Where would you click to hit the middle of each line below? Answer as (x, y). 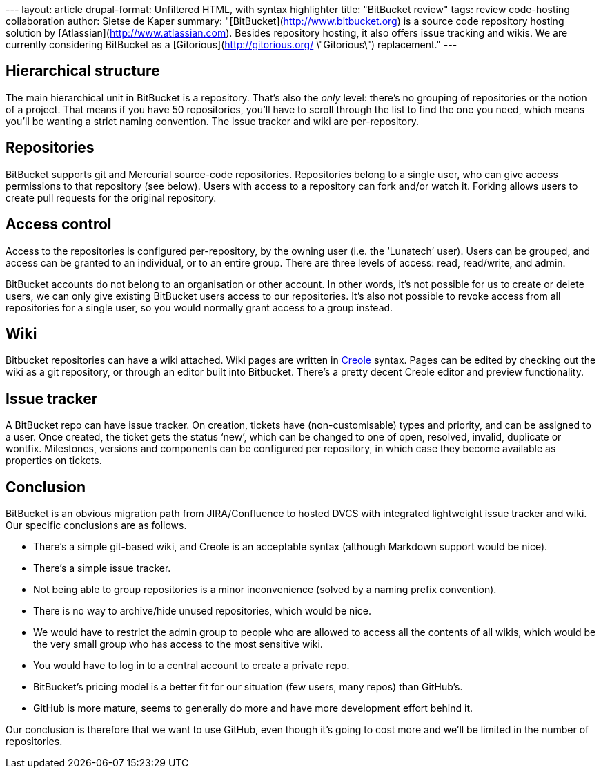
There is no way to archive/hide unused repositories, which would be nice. (202, 611)
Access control (59, 224)
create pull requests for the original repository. (111, 197)
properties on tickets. (54, 461)
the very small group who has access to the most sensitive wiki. (178, 644)
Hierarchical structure (83, 71)
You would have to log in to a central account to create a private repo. (191, 666)
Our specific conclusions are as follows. (96, 525)
